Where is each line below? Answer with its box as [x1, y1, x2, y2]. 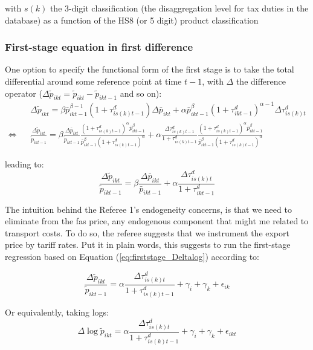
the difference [236, 75, 286, 87]
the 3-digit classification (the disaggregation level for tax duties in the [50, 2, 309, 14]
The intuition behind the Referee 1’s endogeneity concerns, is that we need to [5, 203, 292, 215]
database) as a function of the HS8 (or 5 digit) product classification [5, 13, 259, 26]
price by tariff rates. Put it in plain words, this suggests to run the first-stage [5, 238, 291, 251]
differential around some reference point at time [5, 75, 182, 87]
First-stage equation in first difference [5, 39, 193, 54]
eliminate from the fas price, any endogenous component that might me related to [5, 215, 309, 227]
